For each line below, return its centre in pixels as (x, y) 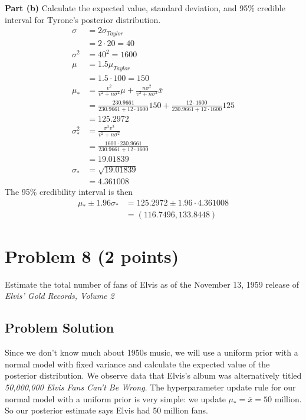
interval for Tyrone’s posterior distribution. (83, 19)
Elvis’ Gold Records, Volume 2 (60, 296)
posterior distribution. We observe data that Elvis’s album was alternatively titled (153, 375)
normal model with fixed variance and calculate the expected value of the (137, 364)
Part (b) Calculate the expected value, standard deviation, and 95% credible (145, 8)
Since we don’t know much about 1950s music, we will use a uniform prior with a (152, 352)
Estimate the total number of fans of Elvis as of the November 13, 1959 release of (152, 284)
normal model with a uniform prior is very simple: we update (115, 398)
